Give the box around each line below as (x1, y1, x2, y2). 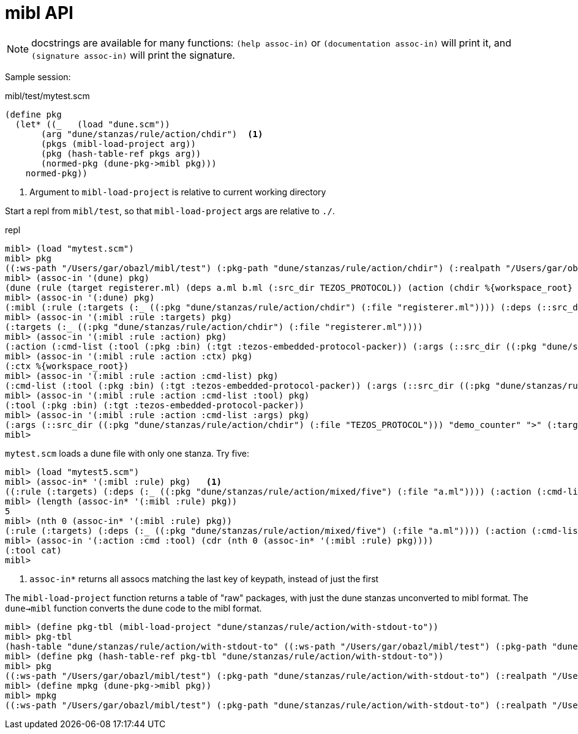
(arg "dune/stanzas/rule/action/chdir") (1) (41, 129, 263, 139)
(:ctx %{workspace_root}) (5, 361, 129, 371)
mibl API (5, 2, 73, 23)
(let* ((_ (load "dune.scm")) (15, 119, 170, 129)
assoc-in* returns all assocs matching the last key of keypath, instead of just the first (29, 573, 379, 584)
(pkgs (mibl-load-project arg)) (41, 138, 196, 149)
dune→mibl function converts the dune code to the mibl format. (5, 602, 262, 613)
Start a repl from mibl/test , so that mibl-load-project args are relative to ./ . (5, 205, 335, 216)
